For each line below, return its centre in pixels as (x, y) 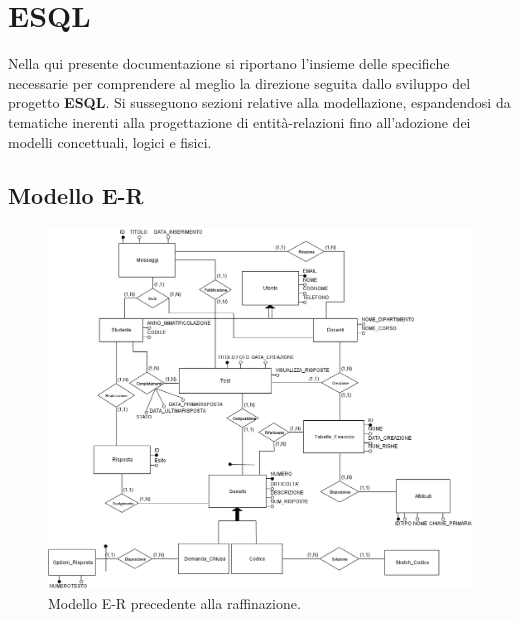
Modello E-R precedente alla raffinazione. (174, 602)
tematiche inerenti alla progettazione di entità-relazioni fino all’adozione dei (239, 121)
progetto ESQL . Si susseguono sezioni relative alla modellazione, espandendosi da (259, 102)
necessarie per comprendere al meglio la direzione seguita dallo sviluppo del (239, 82)
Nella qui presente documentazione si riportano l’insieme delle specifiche (229, 63)
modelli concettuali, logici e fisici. (110, 141)
